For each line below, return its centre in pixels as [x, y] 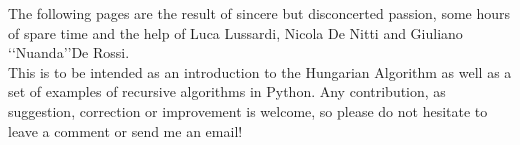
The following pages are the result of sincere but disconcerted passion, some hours [259, 13]
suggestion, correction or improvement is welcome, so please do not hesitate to [248, 110]
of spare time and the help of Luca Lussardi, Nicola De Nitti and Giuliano [235, 32]
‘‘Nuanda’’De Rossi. [69, 52]
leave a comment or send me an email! [125, 130]
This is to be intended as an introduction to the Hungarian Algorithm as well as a [260, 71]
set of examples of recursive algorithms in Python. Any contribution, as [227, 91]
